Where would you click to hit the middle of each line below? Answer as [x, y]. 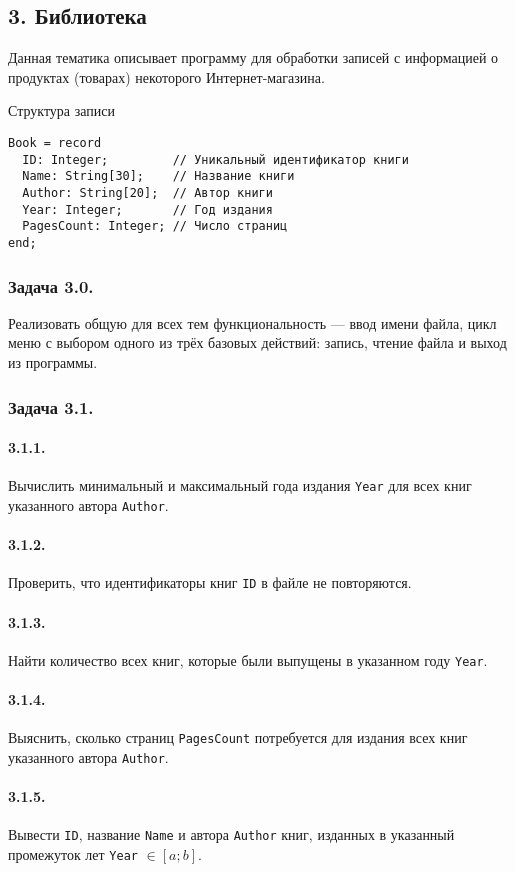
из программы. [53, 361]
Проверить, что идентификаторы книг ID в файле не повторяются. [210, 582]
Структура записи [61, 110]
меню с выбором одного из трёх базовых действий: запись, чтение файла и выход [257, 342]
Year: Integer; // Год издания [147, 209]
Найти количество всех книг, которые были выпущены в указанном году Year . [248, 659]
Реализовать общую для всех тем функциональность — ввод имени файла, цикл [252, 322]
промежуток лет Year [73, 854]
